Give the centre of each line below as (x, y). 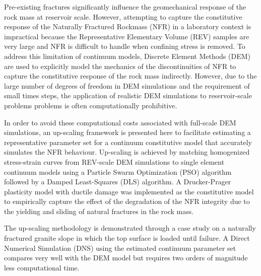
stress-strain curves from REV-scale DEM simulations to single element (114, 161)
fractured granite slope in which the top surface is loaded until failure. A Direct (127, 238)
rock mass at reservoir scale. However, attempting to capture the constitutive (123, 16)
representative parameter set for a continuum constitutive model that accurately (128, 142)
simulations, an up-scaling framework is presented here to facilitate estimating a (127, 132)
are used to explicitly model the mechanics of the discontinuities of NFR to (120, 66)
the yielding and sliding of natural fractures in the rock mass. (99, 211)
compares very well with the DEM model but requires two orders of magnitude (126, 258)
